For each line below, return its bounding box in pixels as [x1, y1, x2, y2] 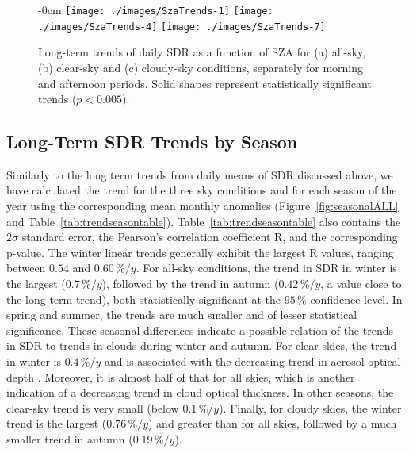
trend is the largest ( [6, 415, 107, 432]
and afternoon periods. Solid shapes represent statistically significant [38, 75, 372, 91]
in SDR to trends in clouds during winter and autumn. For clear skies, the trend [6, 337, 397, 354]
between [6, 259, 46, 276]
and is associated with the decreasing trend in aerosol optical [105, 353, 401, 370]
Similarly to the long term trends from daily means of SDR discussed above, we [6, 166, 393, 182]
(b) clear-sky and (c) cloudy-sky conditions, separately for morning [38, 59, 363, 75]
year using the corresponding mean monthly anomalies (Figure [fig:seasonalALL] [6, 198, 399, 214]
